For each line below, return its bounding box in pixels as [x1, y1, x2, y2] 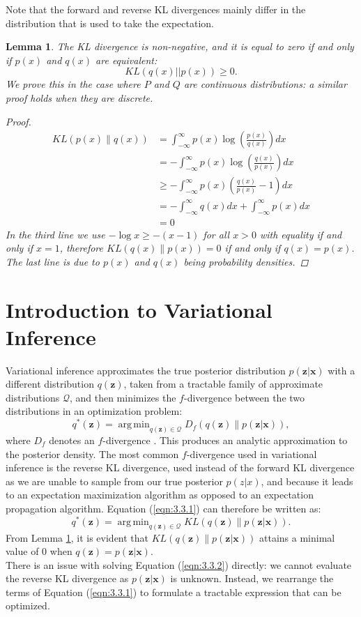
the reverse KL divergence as [6, 571, 129, 586]
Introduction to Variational [6, 295, 272, 323]
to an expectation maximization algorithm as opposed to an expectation [6, 487, 314, 502]
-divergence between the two [183, 390, 305, 404]
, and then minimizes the [69, 390, 176, 404]
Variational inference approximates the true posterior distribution [6, 363, 286, 377]
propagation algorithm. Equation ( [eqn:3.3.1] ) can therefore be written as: [6, 501, 321, 515]
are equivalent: [95, 52, 158, 67]
